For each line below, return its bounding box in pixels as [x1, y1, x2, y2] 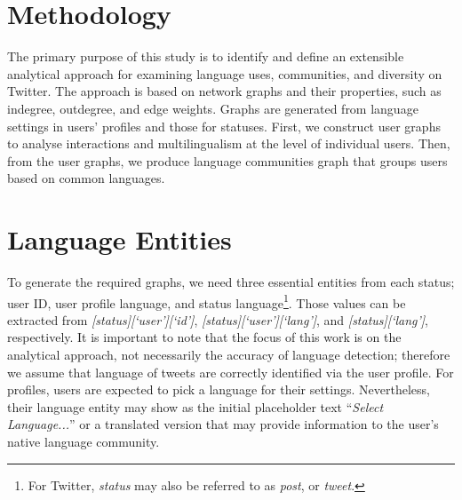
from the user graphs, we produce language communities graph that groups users [7, 151, 448, 170]
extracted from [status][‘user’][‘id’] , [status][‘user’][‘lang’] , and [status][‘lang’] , [7, 310, 428, 329]
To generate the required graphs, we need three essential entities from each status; [7, 273, 455, 290]
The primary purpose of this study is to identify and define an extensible [7, 47, 404, 66]
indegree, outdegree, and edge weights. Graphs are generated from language [7, 99, 418, 117]
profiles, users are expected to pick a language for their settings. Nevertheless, [7, 380, 430, 399]
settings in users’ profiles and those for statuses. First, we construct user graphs [7, 116, 441, 135]
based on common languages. [7, 169, 165, 187]
